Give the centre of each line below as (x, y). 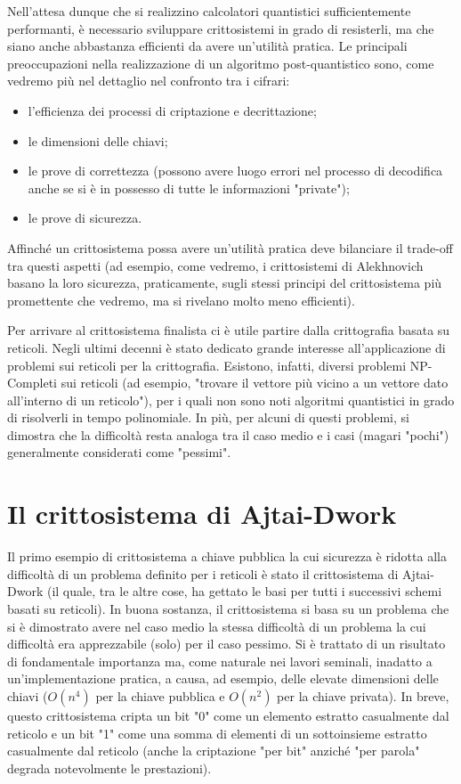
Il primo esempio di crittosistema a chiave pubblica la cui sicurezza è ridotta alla (227, 556)
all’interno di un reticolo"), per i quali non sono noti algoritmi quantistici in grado (231, 400)
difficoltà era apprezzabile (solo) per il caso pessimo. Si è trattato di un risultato (226, 644)
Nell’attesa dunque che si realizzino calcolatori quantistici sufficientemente (209, 11)
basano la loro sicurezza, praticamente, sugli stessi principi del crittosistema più (225, 283)
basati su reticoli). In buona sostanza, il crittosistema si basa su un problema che (228, 608)
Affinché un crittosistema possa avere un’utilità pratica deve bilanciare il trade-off (230, 247)
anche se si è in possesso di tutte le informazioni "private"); (189, 188)
